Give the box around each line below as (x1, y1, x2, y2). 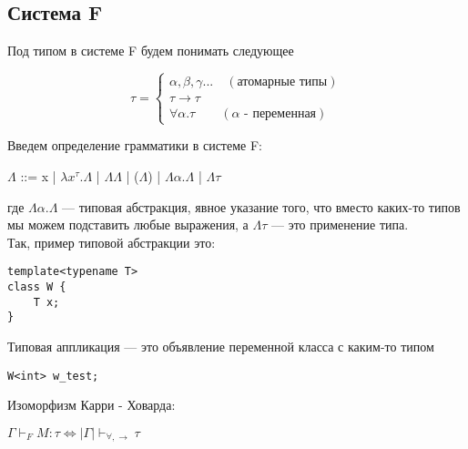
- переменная (244, 107, 317, 121)
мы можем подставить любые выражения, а (7, 215, 249, 234)
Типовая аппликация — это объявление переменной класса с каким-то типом (7, 336, 434, 355)
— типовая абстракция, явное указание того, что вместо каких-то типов (62, 197, 461, 216)
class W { (7, 281, 66, 294)
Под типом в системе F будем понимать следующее (7, 41, 294, 60)
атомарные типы (237, 76, 328, 89)
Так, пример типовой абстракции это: (7, 232, 216, 251)
